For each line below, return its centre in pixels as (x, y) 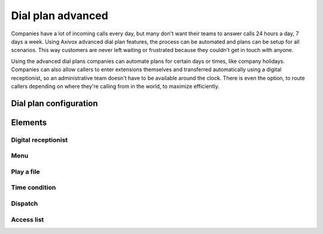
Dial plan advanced (60, 16)
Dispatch (25, 203)
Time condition (33, 187)
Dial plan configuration (54, 103)
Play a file (25, 172)
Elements (29, 122)
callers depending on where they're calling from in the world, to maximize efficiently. (115, 86)
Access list (28, 220)
